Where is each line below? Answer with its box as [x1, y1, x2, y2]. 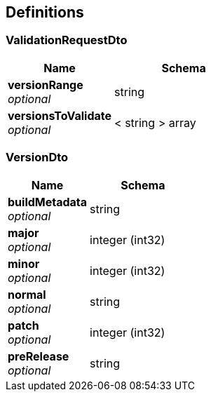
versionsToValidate [8, 108, 112, 123]
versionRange [8, 77, 83, 92]
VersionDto [6, 150, 69, 165]
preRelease [8, 349, 69, 363]
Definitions [6, 4, 84, 21]
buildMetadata [8, 194, 88, 209]
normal [8, 287, 46, 302]
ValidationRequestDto [6, 33, 128, 48]
